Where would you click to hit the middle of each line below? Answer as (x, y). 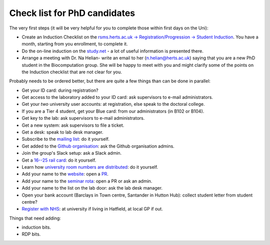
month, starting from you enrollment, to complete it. (75, 44)
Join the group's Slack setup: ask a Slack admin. (72, 153)
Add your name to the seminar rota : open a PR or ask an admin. (87, 181)
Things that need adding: (35, 218)
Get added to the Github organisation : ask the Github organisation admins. (98, 146)
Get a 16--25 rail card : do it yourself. (59, 160)
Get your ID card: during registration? (60, 90)
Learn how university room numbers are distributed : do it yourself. (90, 167)
